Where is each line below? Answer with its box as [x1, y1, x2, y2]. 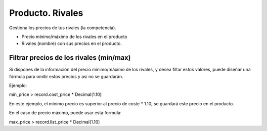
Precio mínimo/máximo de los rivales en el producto [21, 34, 128, 40]
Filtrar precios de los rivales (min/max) [9, 53, 131, 62]
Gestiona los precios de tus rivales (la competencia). [9, 25, 116, 31]
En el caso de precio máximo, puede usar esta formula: [9, 110, 122, 116]
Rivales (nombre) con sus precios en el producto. [21, 41, 122, 46]
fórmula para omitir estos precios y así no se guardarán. [9, 73, 123, 79]
